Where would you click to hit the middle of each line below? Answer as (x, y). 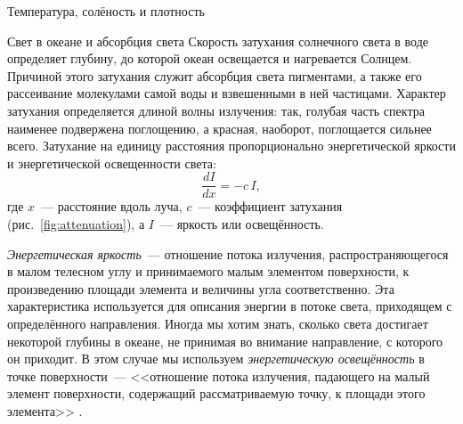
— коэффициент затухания (270, 206)
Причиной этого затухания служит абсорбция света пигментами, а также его (215, 75)
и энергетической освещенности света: (112, 163)
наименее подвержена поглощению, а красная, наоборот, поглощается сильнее (219, 128)
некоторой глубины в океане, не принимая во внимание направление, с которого (225, 341)
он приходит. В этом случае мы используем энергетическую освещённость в (216, 359)
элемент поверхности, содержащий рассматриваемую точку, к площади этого (216, 393)
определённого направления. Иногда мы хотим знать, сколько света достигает (218, 323)
